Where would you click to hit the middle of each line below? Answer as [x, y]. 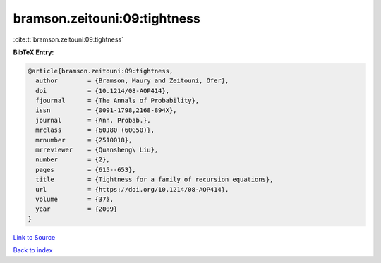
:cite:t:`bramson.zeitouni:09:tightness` [68, 39]
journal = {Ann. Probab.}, [93, 120]
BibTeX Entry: [34, 52]
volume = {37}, [75, 199]
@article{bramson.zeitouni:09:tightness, [101, 71]
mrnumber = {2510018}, [84, 140]
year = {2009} [77, 209]
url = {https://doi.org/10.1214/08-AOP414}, [132, 189]
